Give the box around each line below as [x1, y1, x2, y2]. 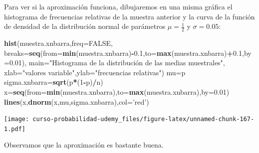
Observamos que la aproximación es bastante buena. [4, 140, 164, 150]
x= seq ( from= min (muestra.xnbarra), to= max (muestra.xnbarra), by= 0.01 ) [4, 86, 230, 97]
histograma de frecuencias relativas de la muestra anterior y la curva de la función [4, 11, 255, 21]
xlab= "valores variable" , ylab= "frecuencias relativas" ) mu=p [4, 67, 186, 77]
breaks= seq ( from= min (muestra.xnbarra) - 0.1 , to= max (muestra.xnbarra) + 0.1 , [4, 47, 244, 58]
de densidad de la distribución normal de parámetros [4, 21, 166, 31]
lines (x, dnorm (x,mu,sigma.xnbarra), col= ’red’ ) [4, 96, 149, 107]
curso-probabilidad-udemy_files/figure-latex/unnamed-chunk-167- [32, 116, 255, 123]
